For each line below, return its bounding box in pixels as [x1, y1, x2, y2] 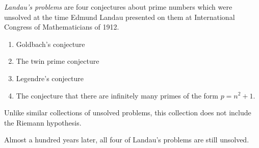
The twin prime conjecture [16, 56, 99, 66]
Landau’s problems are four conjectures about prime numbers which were [4, 2, 232, 12]
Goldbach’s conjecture [16, 38, 85, 49]
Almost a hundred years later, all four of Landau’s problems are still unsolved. [4, 134, 249, 145]
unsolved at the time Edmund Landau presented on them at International [4, 11, 235, 22]
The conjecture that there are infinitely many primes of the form [16, 90, 218, 101]
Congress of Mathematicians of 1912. [4, 21, 119, 32]
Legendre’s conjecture [16, 72, 84, 83]
